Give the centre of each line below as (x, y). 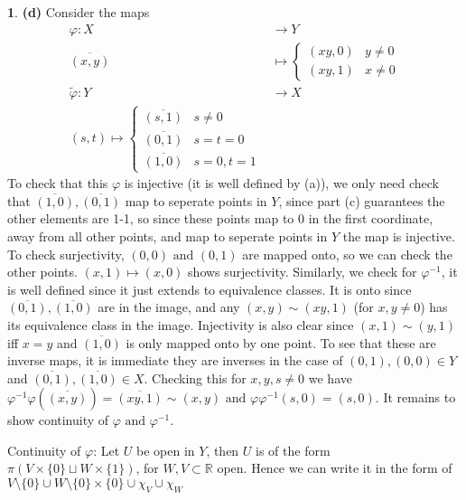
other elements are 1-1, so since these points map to (151, 218)
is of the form (293, 450)
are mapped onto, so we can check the (347, 254)
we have (330, 377)
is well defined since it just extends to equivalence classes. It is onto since (210, 289)
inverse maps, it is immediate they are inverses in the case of (175, 360)
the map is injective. (399, 236)
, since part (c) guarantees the (362, 200)
